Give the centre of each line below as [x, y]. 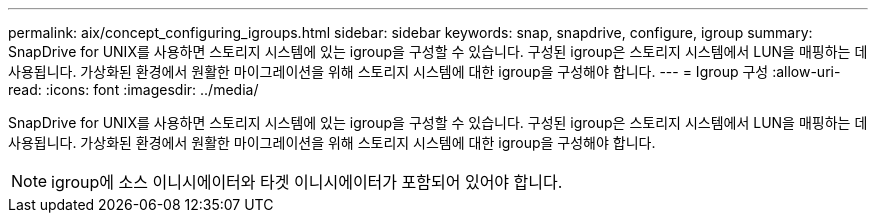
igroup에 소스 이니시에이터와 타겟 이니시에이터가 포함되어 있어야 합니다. [307, 182]
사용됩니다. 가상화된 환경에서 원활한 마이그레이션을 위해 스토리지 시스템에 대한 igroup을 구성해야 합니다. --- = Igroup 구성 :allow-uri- [424, 71]
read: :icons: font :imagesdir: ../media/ [133, 89]
